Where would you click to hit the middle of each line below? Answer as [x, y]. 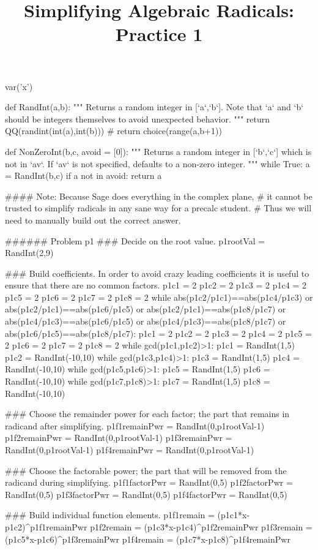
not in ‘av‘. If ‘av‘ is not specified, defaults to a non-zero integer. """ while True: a [157, 163]
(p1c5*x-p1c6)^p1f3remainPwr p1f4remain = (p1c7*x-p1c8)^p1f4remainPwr [148, 539]
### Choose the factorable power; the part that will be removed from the [146, 470]
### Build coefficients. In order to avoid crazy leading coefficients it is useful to [157, 273]
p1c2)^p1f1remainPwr [46, 526]
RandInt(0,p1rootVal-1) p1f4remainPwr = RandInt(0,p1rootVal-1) [130, 450]
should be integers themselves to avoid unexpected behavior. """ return [138, 119]
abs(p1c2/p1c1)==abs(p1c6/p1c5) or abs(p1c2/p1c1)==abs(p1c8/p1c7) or [146, 309]
